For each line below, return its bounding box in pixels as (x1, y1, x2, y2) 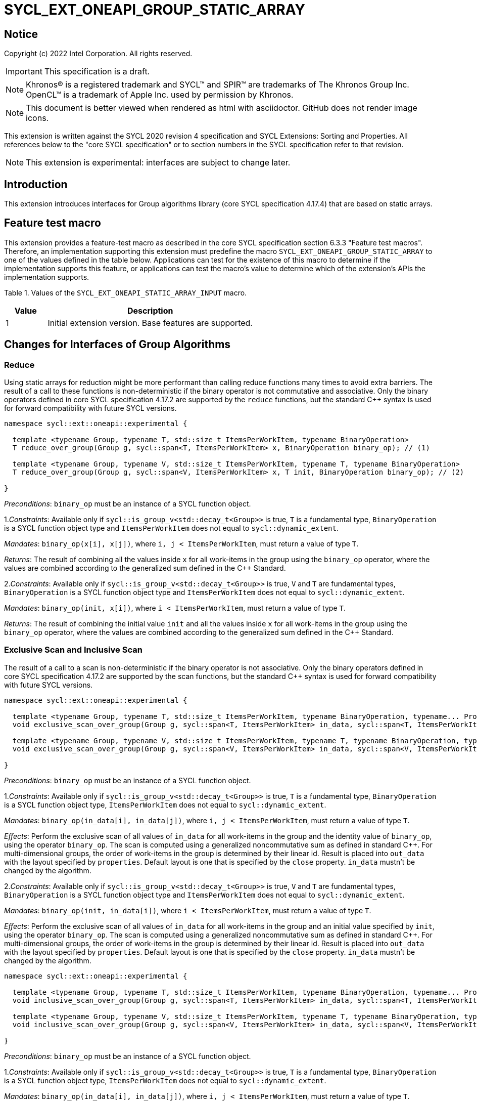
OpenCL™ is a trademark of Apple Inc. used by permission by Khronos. (26, 90, 294, 100)
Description (127, 305, 173, 316)
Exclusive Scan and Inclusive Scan (4, 645, 142, 655)
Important (6, 66, 42, 77)
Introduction (4, 178, 68, 191)
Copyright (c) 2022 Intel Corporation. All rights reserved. (4, 49, 193, 58)
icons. (26, 113, 49, 123)
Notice (4, 27, 38, 40)
